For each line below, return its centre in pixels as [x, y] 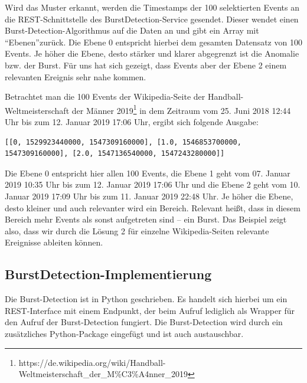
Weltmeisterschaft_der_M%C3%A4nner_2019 [103, 374]
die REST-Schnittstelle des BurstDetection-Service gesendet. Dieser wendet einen [152, 19]
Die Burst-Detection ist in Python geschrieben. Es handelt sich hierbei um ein [146, 299]
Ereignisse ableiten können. [54, 242]
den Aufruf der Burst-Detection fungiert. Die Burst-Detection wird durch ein [144, 322]
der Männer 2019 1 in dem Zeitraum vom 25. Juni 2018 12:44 [181, 109]
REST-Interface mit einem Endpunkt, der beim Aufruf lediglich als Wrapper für [150, 310]
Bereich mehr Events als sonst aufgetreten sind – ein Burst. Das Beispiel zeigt [146, 219]
